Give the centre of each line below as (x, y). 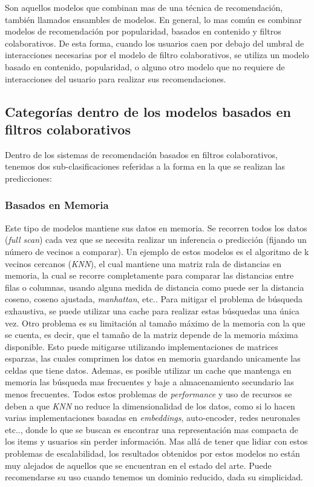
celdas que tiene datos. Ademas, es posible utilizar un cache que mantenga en (148, 370)
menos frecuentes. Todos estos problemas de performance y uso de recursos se (149, 394)
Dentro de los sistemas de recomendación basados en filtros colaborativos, (141, 154)
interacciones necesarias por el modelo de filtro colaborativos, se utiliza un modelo (157, 55)
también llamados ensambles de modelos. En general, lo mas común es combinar (154, 19)
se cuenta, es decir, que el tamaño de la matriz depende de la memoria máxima (152, 335)
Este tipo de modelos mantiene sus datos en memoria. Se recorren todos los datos (156, 227)
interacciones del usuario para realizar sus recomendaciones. (116, 78)
